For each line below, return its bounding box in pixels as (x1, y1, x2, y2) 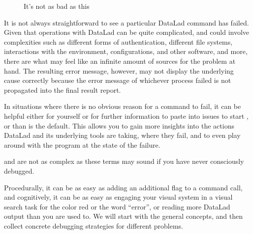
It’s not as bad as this (24, 1, 90, 11)
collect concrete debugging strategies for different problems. (4, 220, 184, 231)
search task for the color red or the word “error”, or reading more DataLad (4, 201, 230, 211)
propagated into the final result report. (4, 84, 121, 95)
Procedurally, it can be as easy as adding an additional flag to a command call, (4, 182, 243, 192)
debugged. (4, 165, 34, 176)
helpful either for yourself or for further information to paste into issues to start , (4, 110, 249, 121)
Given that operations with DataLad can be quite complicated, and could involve (4, 27, 250, 37)
